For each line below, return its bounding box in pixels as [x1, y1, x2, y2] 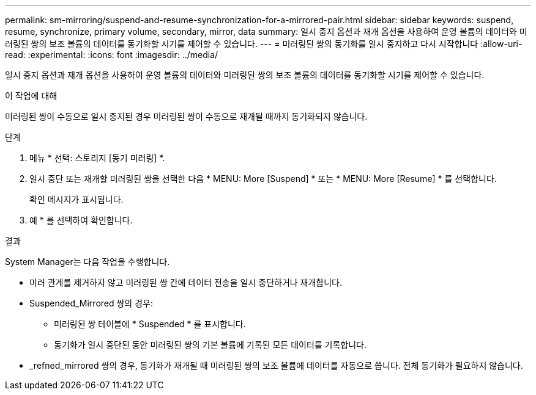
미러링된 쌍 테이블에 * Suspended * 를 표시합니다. [54, 319, 246, 329]
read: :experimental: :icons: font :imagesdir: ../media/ [5, 49, 218, 60]
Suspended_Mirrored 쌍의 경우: [29, 298, 153, 308]
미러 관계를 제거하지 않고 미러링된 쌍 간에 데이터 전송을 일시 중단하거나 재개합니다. [29, 277, 343, 288]
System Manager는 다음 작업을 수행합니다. [5, 256, 170, 267]
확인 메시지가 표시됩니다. [29, 194, 124, 205]
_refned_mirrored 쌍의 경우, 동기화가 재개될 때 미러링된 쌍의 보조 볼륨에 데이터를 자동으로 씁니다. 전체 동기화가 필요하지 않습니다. [29, 360, 523, 371]
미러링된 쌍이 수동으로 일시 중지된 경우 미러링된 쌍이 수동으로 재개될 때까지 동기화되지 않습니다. [5, 111, 368, 121]
